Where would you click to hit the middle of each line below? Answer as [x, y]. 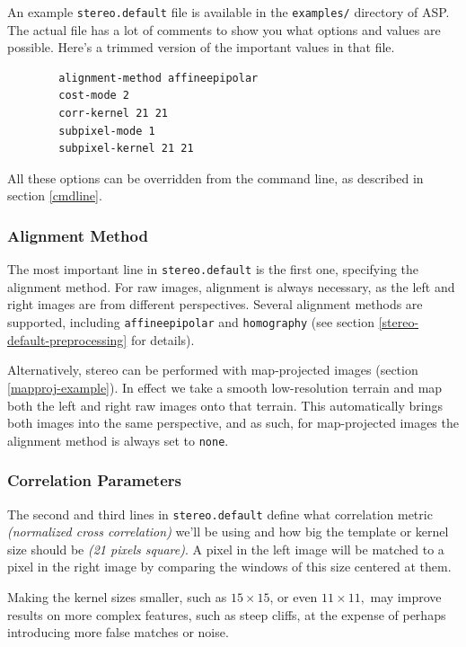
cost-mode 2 [94, 96]
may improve [406, 597]
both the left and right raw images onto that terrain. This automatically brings [225, 405]
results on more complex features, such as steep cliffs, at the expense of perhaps [227, 614]
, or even [294, 597]
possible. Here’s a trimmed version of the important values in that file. [201, 47]
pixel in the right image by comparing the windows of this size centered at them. [229, 567]
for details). [163, 339]
